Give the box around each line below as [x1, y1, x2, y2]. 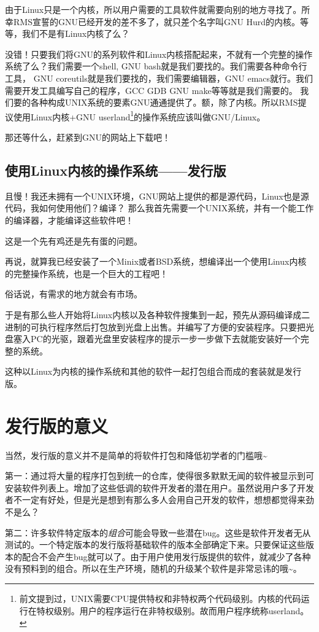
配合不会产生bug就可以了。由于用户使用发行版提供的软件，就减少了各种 [21, 550, 311, 563]
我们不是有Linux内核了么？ [21, 27, 130, 40]
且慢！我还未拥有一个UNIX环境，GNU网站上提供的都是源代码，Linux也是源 [5, 189, 309, 202]
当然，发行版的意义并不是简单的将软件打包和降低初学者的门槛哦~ [5, 448, 267, 461]
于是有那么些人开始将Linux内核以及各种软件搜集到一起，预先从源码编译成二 [5, 308, 310, 321]
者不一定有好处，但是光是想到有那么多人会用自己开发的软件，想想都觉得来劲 [5, 493, 314, 506]
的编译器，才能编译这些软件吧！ [5, 213, 134, 226]
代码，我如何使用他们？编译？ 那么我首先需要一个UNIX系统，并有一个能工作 [5, 201, 314, 214]
